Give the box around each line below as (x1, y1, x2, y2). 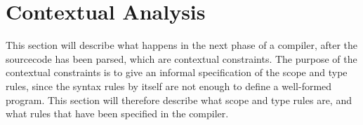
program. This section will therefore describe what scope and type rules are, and (6, 92, 352, 107)
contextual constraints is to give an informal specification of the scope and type (6, 65, 348, 80)
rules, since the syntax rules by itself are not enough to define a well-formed (6, 78, 332, 93)
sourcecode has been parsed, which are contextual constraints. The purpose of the (6, 51, 357, 66)
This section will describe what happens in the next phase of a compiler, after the (6, 38, 357, 52)
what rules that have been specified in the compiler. (6, 106, 229, 121)
